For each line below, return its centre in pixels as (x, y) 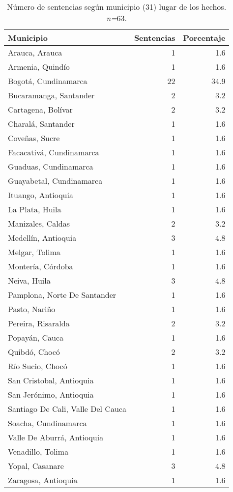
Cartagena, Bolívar (40, 109)
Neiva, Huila (29, 280)
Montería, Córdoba (41, 266)
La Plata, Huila (35, 209)
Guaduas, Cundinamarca (51, 166)
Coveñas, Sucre (34, 138)
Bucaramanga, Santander (51, 95)
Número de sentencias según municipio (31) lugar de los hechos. (117, 7)
